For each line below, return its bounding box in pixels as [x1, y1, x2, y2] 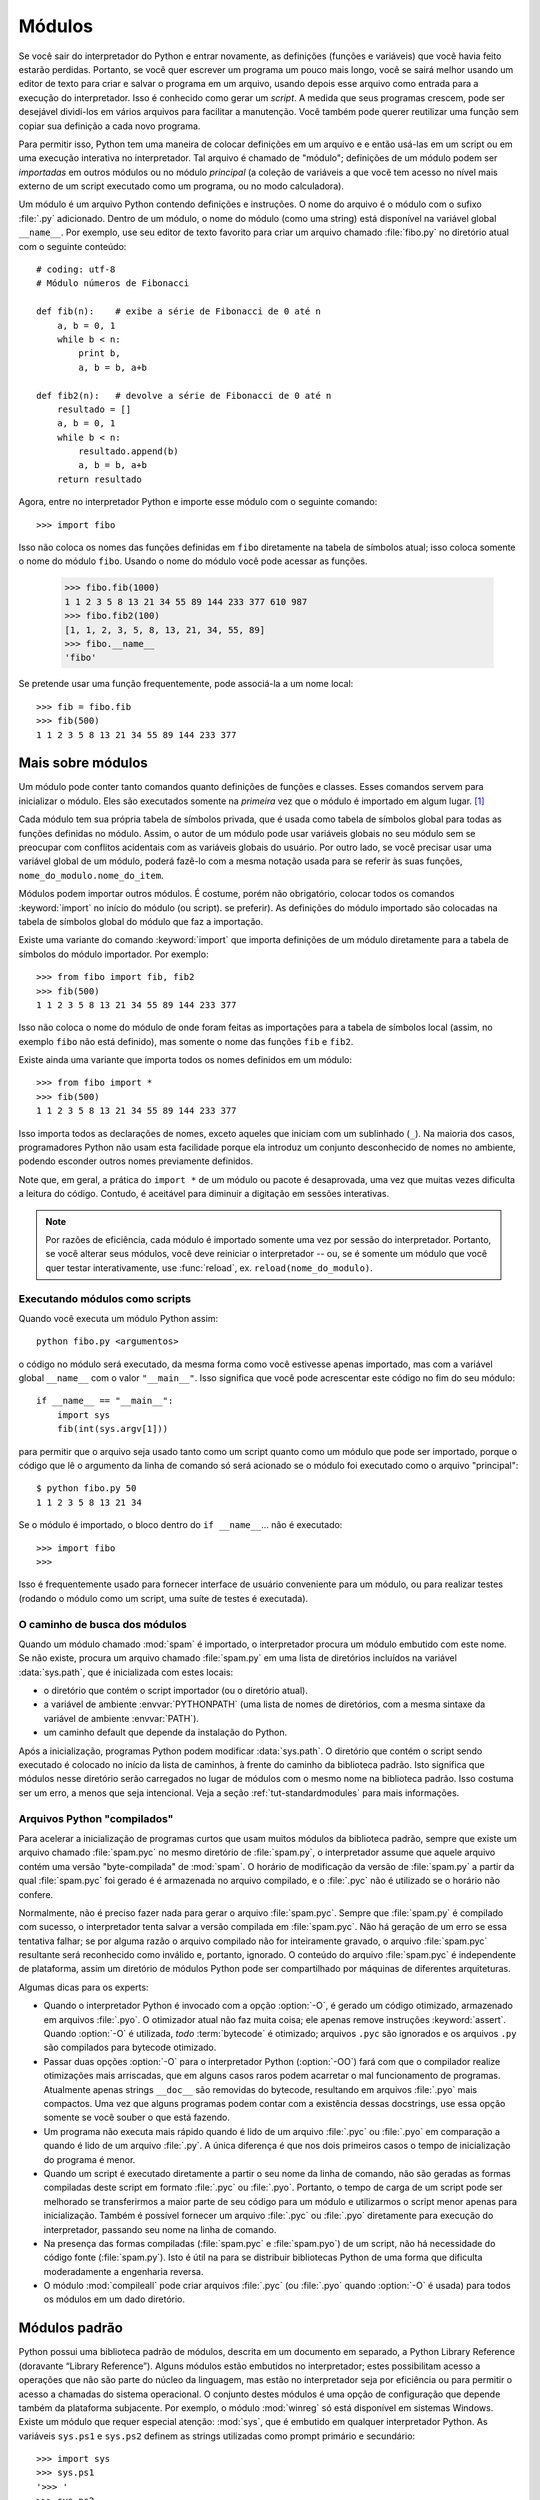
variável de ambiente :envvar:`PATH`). [43, 1712, 200, 1724]
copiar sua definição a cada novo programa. [18, 120, 201, 132]
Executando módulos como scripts [18, 1291, 192, 1305]
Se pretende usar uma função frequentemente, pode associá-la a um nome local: [18, 678, 354, 690]
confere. [18, 1888, 54, 1900]
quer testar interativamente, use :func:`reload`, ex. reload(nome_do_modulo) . [45, 1261, 374, 1274]
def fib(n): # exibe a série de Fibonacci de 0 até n [36, 306, 322, 317]
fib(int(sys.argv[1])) [56, 1423, 169, 1435]
